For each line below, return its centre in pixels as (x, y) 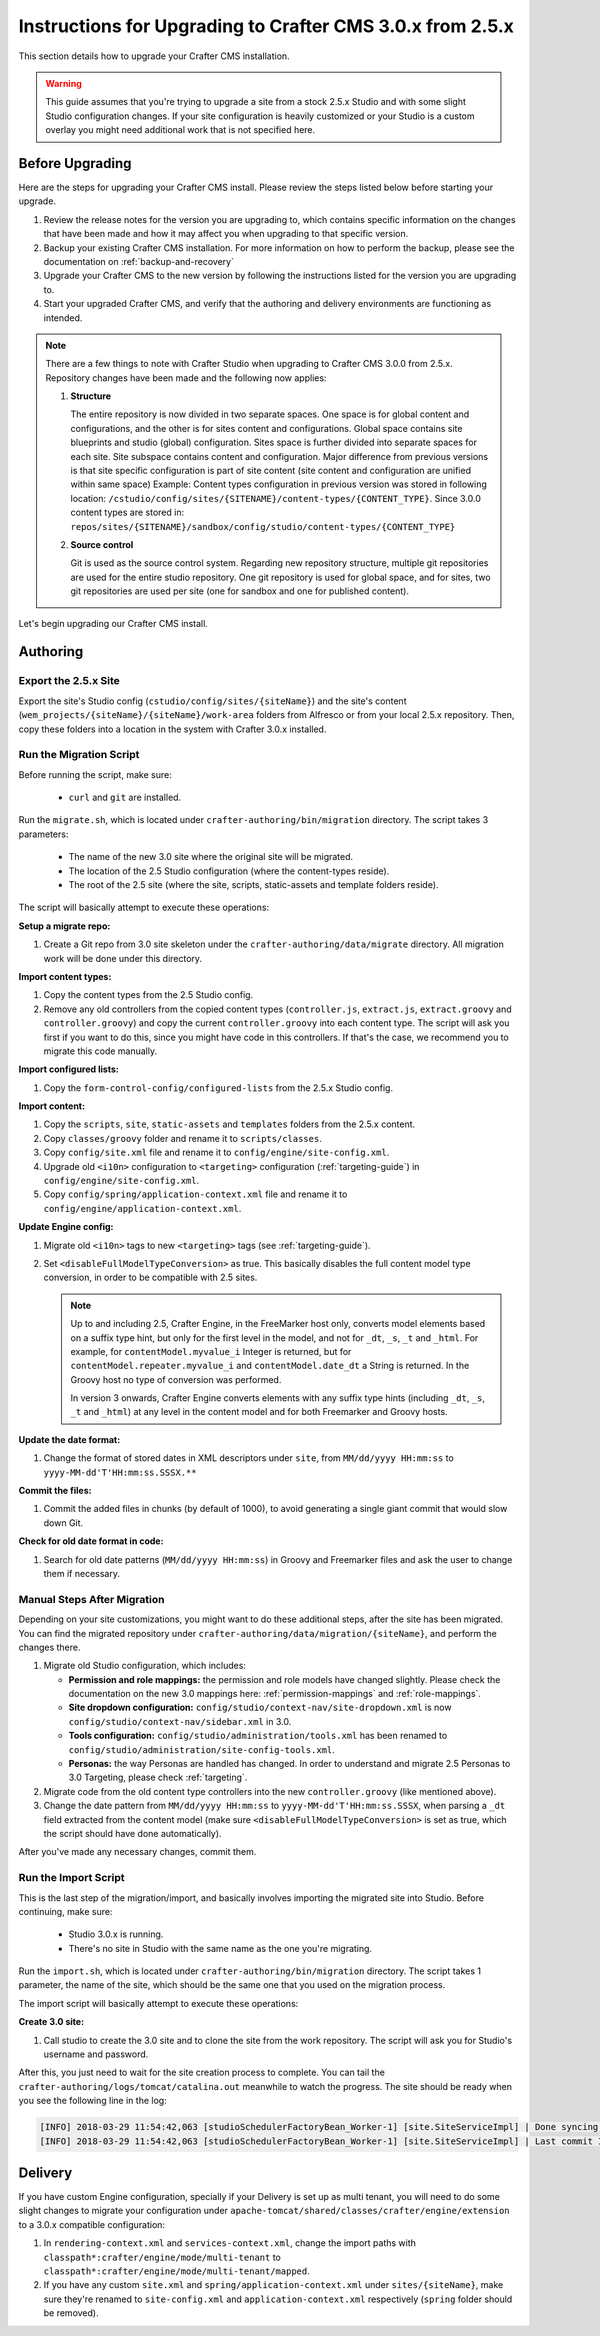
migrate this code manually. (100, 1051)
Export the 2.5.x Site (69, 681)
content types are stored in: (127, 512)
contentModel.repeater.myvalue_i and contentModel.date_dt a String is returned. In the (270, 1366)
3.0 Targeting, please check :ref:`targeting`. (158, 1777)
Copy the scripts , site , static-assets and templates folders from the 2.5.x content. (229, 1124)
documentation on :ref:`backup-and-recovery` (139, 261)
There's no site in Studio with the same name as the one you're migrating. (220, 1948)
